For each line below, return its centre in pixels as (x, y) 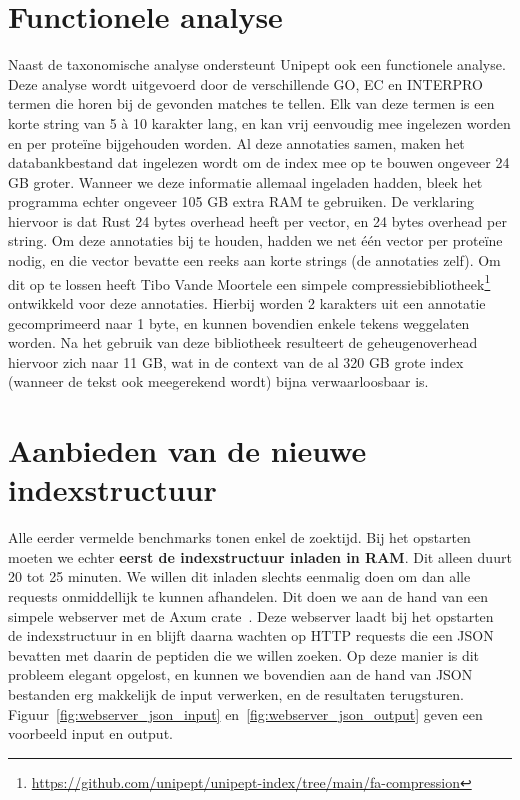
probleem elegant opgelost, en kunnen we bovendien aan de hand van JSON (240, 674)
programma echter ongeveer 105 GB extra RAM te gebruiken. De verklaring (241, 201)
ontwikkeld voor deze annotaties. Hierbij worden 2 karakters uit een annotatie (247, 302)
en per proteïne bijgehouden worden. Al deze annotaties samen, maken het (236, 142)
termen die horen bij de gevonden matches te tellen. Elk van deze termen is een (251, 103)
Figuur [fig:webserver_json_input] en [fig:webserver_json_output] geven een (245, 713)
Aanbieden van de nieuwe (187, 450)
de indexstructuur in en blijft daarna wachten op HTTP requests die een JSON (251, 635)
